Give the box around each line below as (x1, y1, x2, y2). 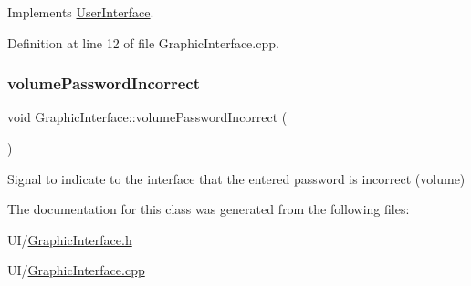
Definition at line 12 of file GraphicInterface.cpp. (7, 33, 279, 52)
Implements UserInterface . (7, 3, 154, 21)
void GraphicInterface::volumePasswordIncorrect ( (7, 107, 288, 127)
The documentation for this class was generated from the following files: (7, 199, 410, 219)
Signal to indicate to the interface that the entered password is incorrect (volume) (7, 169, 466, 188)
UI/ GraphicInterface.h (7, 230, 132, 249)
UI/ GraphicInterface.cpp (7, 260, 145, 280)
